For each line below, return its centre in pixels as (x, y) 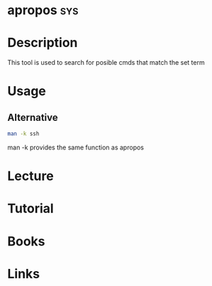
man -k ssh (23, 134)
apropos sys (43, 10)
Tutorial (31, 209)
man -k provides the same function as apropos (76, 147)
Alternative (33, 117)
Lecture (31, 176)
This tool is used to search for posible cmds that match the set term (106, 63)
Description (43, 43)
